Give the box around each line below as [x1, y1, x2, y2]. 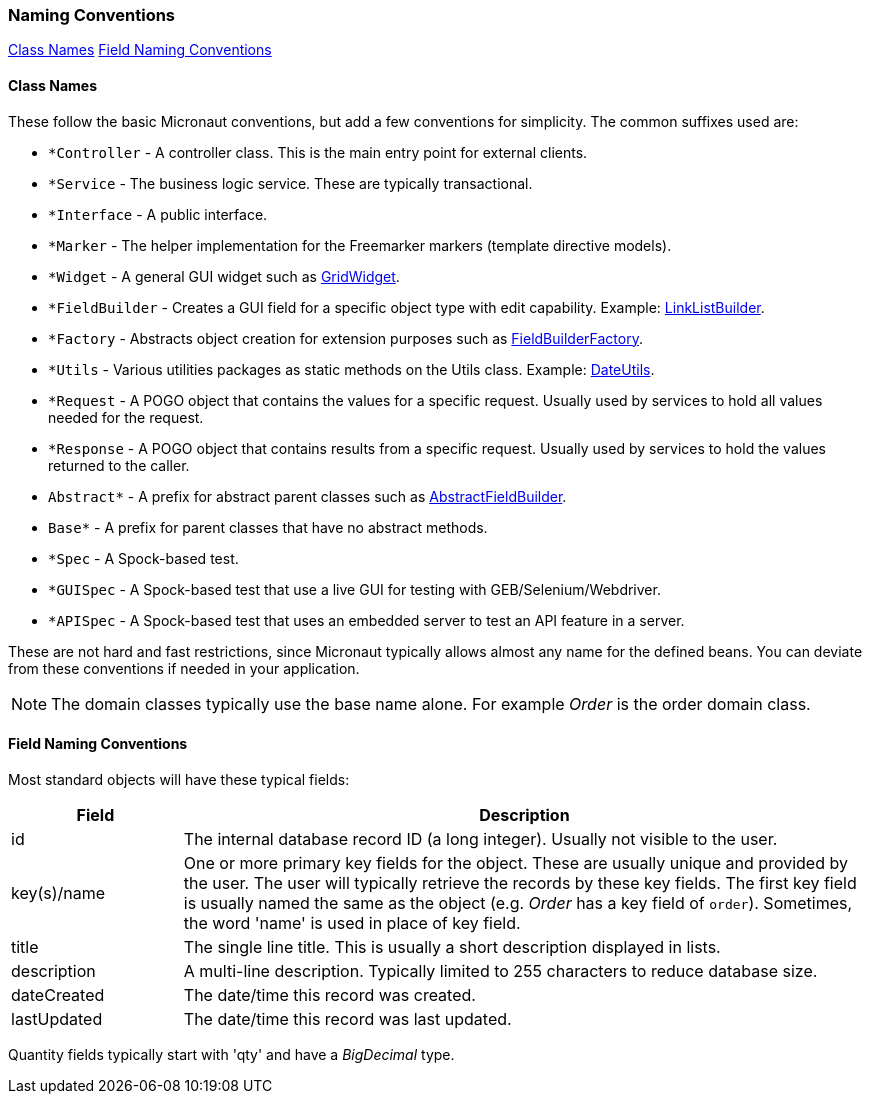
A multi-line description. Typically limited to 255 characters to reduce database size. [183, 960, 818, 981]
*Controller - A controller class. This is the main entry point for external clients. [48, 143, 588, 161]
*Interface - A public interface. [48, 205, 268, 223]
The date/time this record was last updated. [183, 1008, 512, 1029]
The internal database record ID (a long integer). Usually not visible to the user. [183, 828, 778, 849]
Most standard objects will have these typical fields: [8, 770, 350, 788]
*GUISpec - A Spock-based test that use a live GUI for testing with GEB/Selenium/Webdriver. [48, 580, 661, 598]
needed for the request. [48, 408, 204, 426]
